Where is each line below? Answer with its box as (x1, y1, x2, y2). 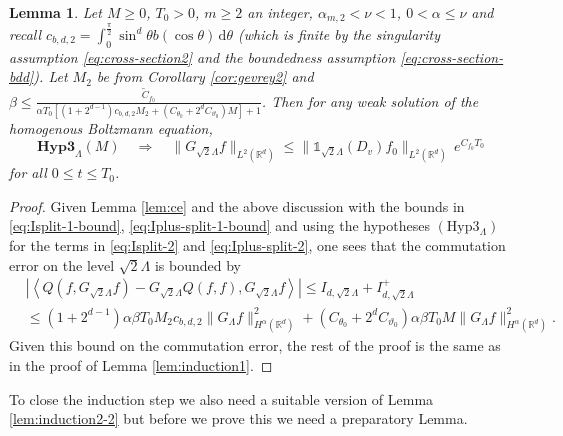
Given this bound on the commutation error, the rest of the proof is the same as (9, 335, 501, 356)
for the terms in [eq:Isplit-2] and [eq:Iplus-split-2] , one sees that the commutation (9, 234, 506, 255)
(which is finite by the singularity (237, 23, 441, 44)
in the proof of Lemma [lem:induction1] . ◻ (9, 354, 273, 375)
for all (9, 162, 47, 183)
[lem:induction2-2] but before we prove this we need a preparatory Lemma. (9, 408, 468, 429)
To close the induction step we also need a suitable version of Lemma (9, 388, 434, 409)
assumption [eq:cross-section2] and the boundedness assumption (9, 46, 396, 67)
